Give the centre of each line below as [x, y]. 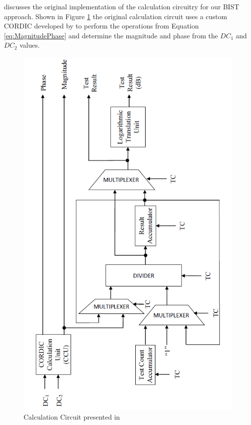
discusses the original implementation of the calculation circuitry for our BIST [122, 6]
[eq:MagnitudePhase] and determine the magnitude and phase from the [111, 35]
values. [29, 45]
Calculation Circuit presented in [72, 416]
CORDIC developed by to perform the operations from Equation [101, 26]
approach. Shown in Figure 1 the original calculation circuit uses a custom [116, 16]
